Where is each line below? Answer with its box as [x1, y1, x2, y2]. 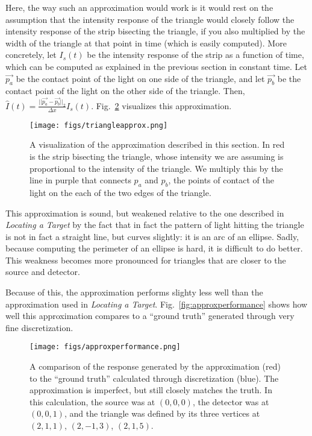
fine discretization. [5, 321, 73, 333]
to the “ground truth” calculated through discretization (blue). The [30, 371, 279, 384]
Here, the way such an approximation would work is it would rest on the [5, 1, 273, 13]
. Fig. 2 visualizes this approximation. [91, 99, 232, 112]
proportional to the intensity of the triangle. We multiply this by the [30, 162, 283, 174]
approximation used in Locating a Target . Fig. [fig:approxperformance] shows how [5, 297, 308, 310]
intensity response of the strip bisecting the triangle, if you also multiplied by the [5, 25, 305, 37]
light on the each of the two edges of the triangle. [30, 186, 211, 198]
